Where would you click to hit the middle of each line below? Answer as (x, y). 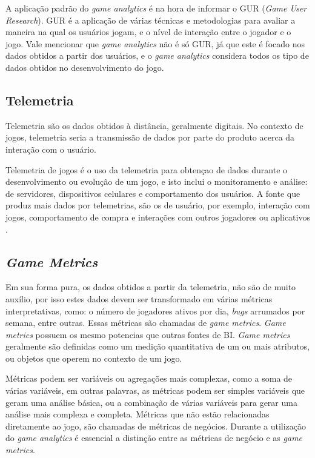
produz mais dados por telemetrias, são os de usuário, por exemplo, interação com (158, 205)
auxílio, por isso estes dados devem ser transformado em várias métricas (139, 298)
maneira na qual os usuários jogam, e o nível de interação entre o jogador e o (148, 32)
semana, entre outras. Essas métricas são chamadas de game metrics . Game (146, 323)
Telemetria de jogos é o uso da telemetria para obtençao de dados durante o (147, 169)
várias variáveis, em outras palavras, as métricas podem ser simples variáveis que (155, 390)
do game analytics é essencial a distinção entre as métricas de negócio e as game (154, 438)
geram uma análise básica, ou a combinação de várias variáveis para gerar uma (151, 402)
